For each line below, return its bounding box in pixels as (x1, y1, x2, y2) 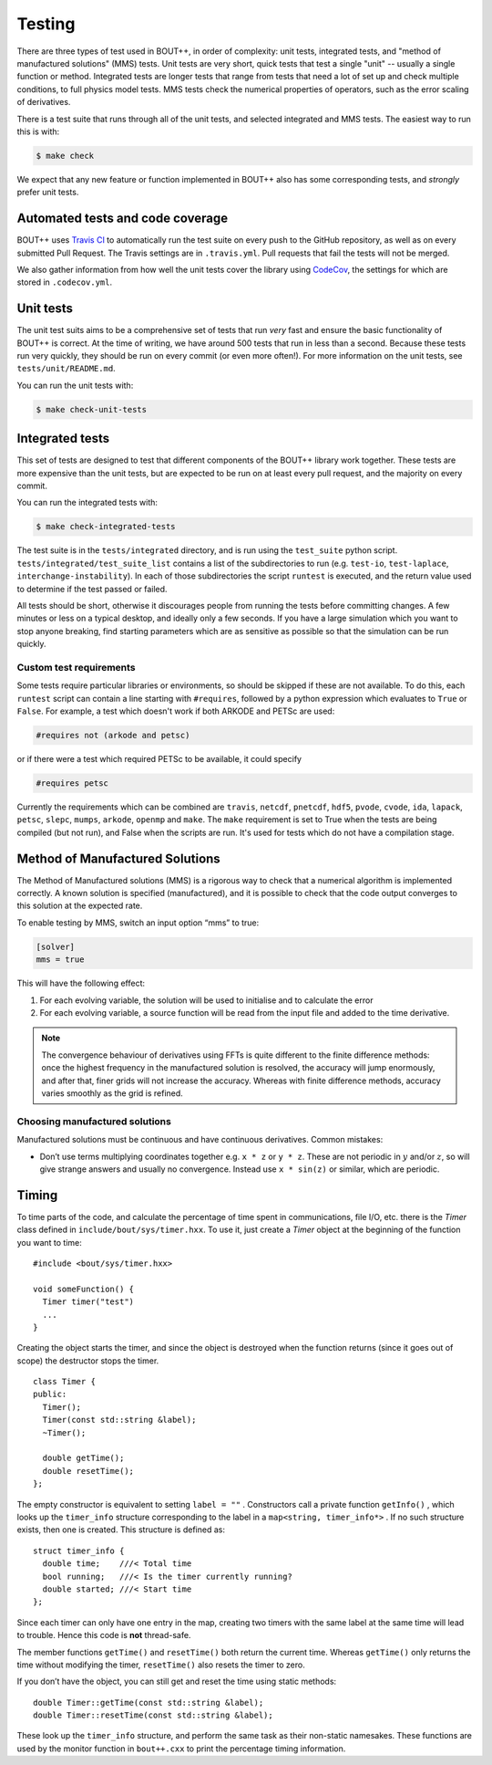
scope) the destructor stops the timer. (16, 1355, 159, 1366)
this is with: (16, 126, 60, 137)
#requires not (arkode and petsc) (36, 730, 190, 741)
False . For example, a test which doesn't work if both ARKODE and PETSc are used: (16, 705, 335, 716)
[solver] (36, 941, 76, 952)
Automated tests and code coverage (16, 211, 228, 226)
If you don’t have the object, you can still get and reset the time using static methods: (16, 1676, 337, 1687)
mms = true (36, 955, 85, 965)
